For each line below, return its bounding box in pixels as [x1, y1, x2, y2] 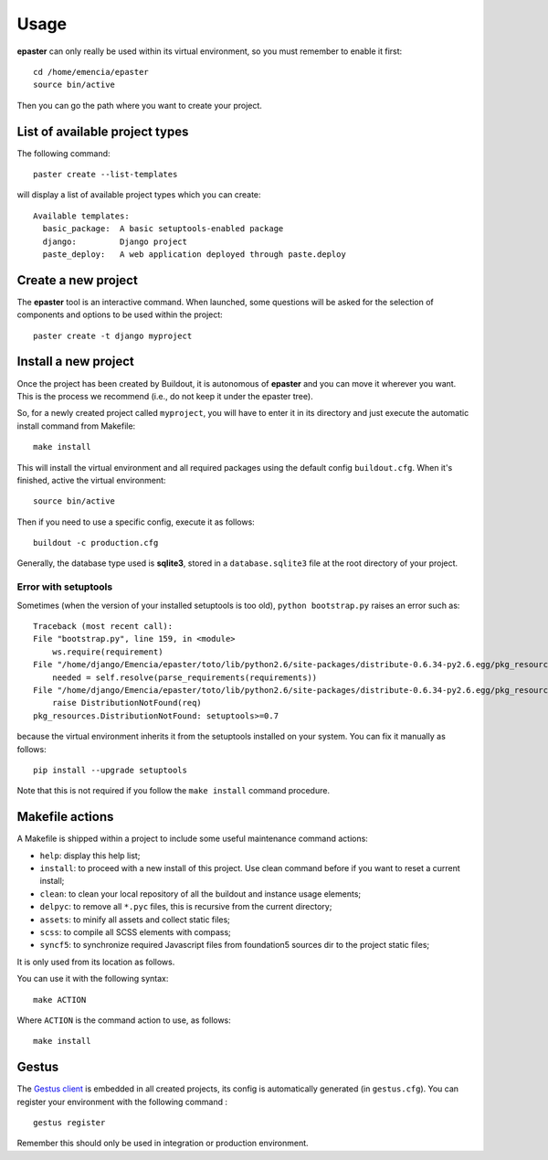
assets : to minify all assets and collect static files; [39, 914, 230, 925]
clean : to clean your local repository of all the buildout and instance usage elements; [39, 888, 362, 899]
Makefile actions [16, 809, 114, 825]
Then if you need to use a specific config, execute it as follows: [16, 516, 255, 527]
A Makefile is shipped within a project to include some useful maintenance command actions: [16, 833, 369, 845]
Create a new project [16, 272, 139, 288]
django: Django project [42, 236, 187, 247]
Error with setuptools [16, 580, 113, 593]
